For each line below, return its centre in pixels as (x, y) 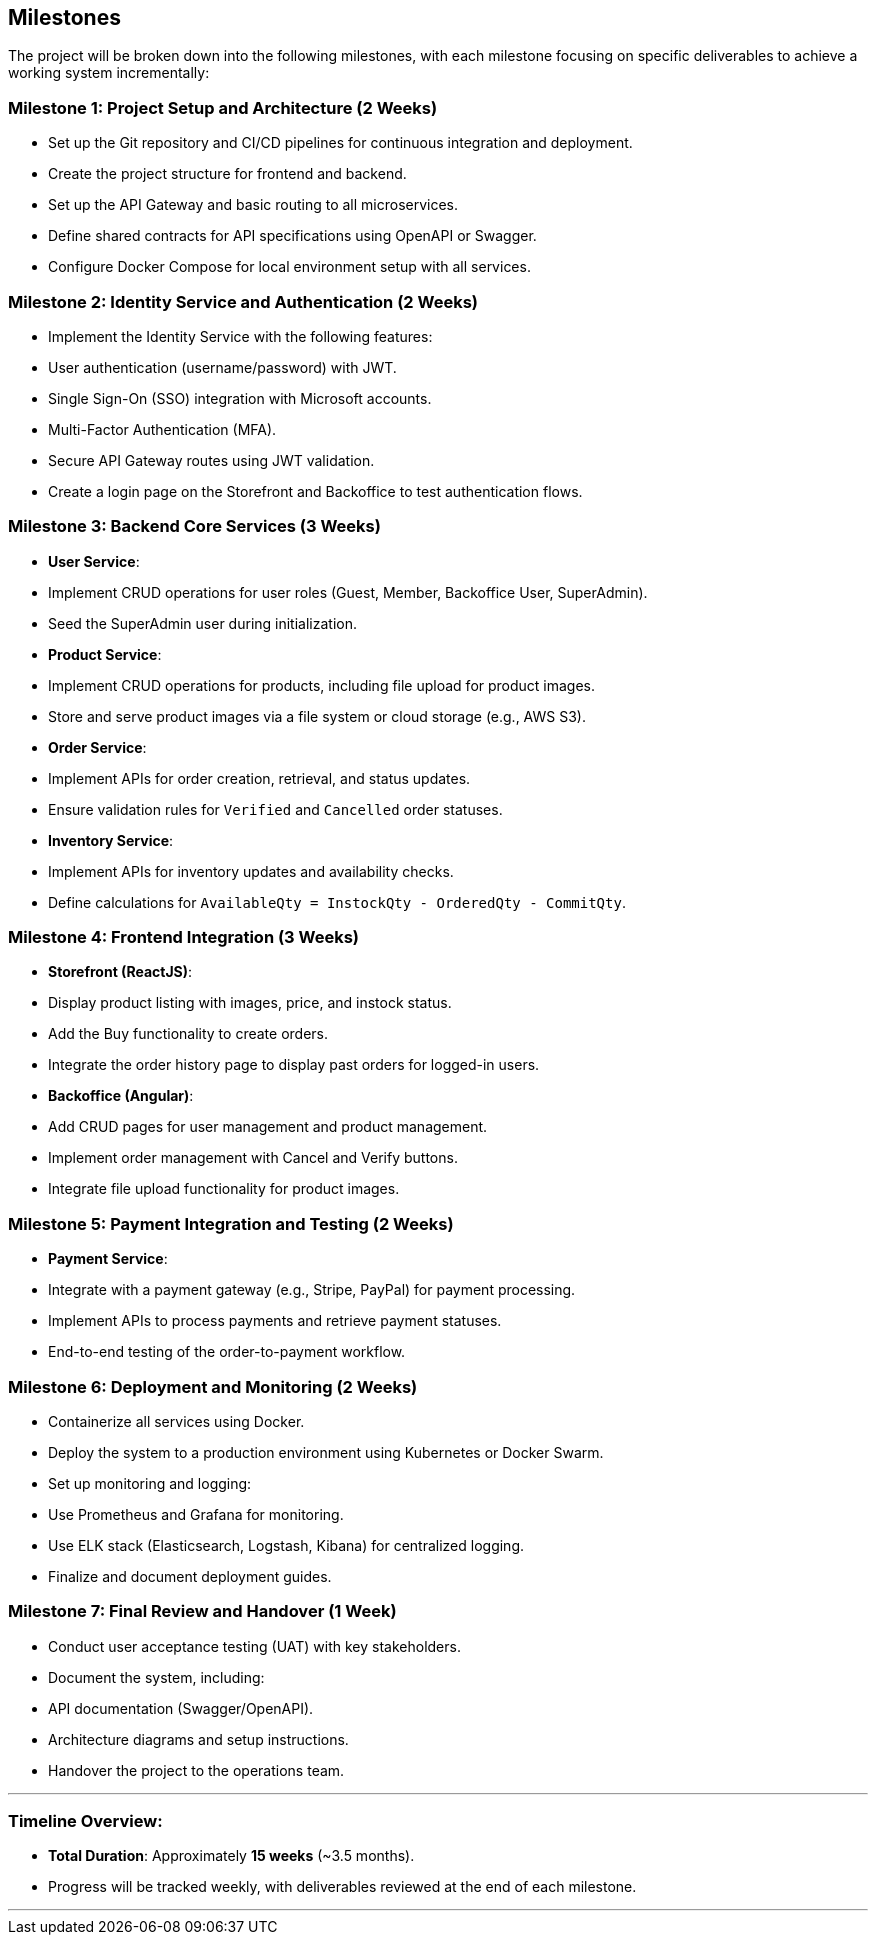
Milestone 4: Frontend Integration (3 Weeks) (184, 937)
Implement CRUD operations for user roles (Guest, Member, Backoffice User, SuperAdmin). (348, 592)
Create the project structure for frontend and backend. (227, 174)
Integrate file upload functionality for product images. (224, 1189)
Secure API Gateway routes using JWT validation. (211, 460)
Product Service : (105, 654)
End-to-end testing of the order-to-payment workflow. (227, 1352)
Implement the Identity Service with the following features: (240, 336)
